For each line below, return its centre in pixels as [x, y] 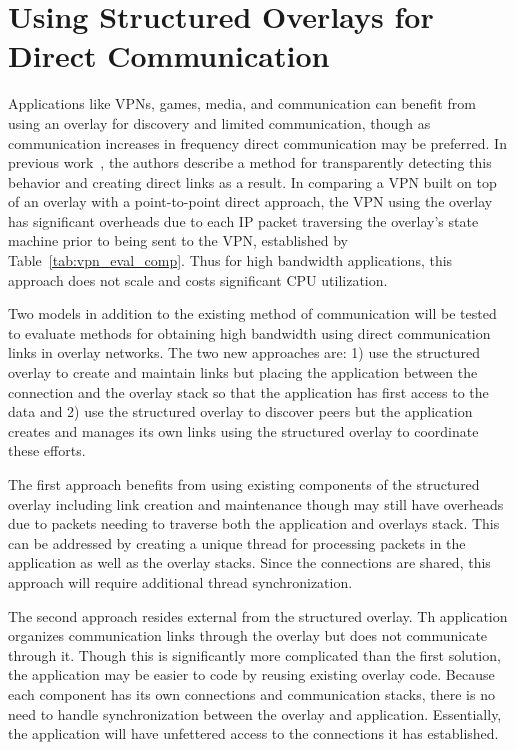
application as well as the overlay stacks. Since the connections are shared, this [249, 562]
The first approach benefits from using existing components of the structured [244, 484]
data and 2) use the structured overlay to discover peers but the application [240, 411]
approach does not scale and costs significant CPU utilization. [198, 279]
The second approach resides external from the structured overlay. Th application [258, 615]
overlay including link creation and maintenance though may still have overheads [256, 503]
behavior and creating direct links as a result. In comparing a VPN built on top [252, 181]
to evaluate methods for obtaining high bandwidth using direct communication [249, 332]
